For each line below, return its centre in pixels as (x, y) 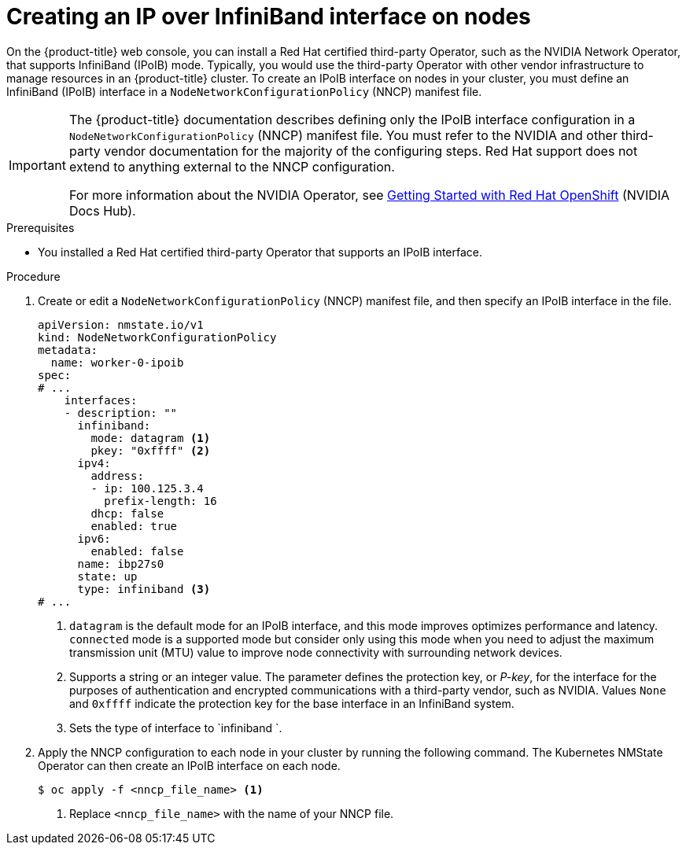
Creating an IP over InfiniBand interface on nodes (269, 17)
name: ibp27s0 (121, 564)
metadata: (68, 350)
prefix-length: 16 (160, 501)
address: (117, 475)
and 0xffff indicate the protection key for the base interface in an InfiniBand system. (292, 703)
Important (37, 165)
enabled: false (137, 551)
